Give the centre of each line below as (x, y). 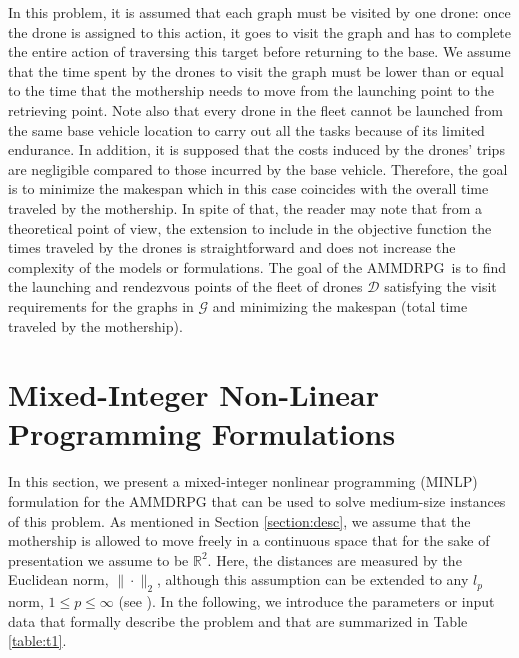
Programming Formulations (202, 433)
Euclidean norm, (58, 579)
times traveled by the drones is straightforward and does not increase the (232, 247)
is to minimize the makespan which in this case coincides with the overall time (248, 188)
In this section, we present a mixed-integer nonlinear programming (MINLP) (243, 481)
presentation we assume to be (98, 559)
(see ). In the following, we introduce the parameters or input (306, 601)
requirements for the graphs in (101, 305)
